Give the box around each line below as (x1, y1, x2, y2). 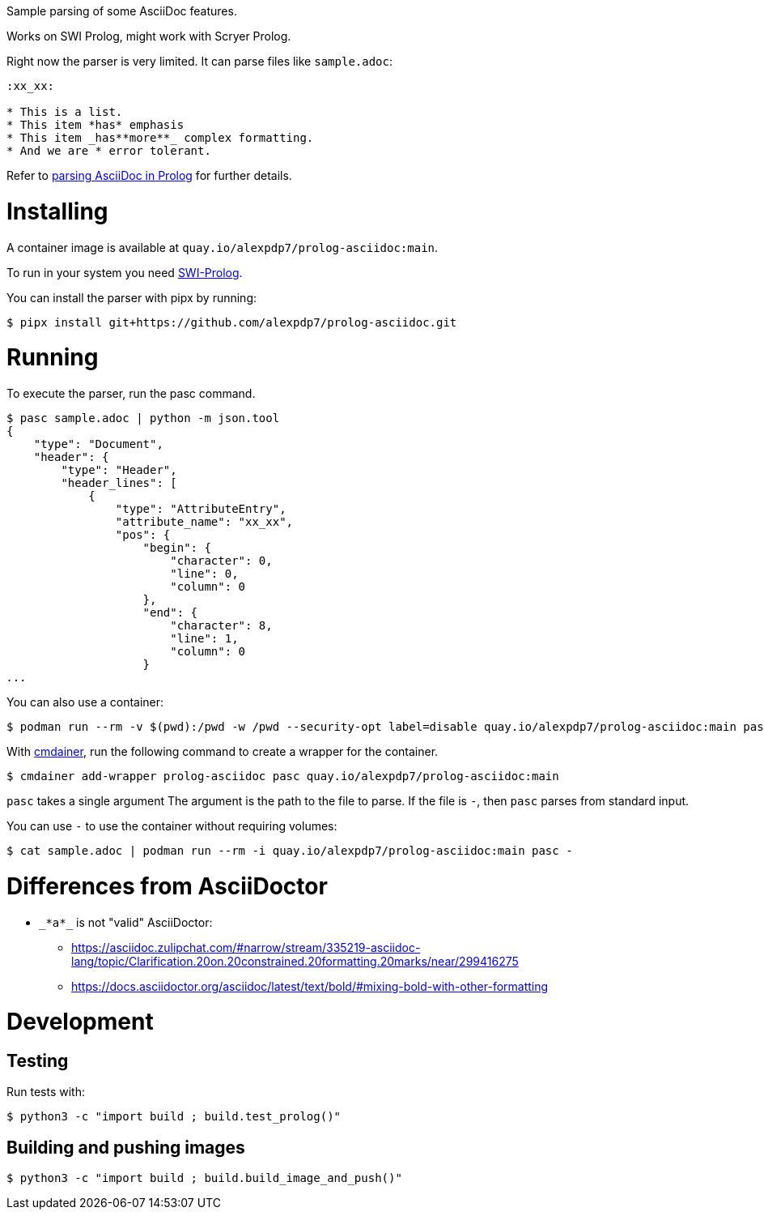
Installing (6, 197, 108, 225)
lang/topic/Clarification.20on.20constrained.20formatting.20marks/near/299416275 (71, 954, 519, 968)
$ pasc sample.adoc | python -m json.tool (6, 412, 280, 425)
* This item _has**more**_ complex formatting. (6, 131, 314, 144)
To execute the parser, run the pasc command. (6, 386, 256, 400)
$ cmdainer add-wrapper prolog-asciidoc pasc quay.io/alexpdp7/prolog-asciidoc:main (6, 770, 559, 783)
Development (6, 1008, 154, 1036)
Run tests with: (6, 1085, 86, 1099)
